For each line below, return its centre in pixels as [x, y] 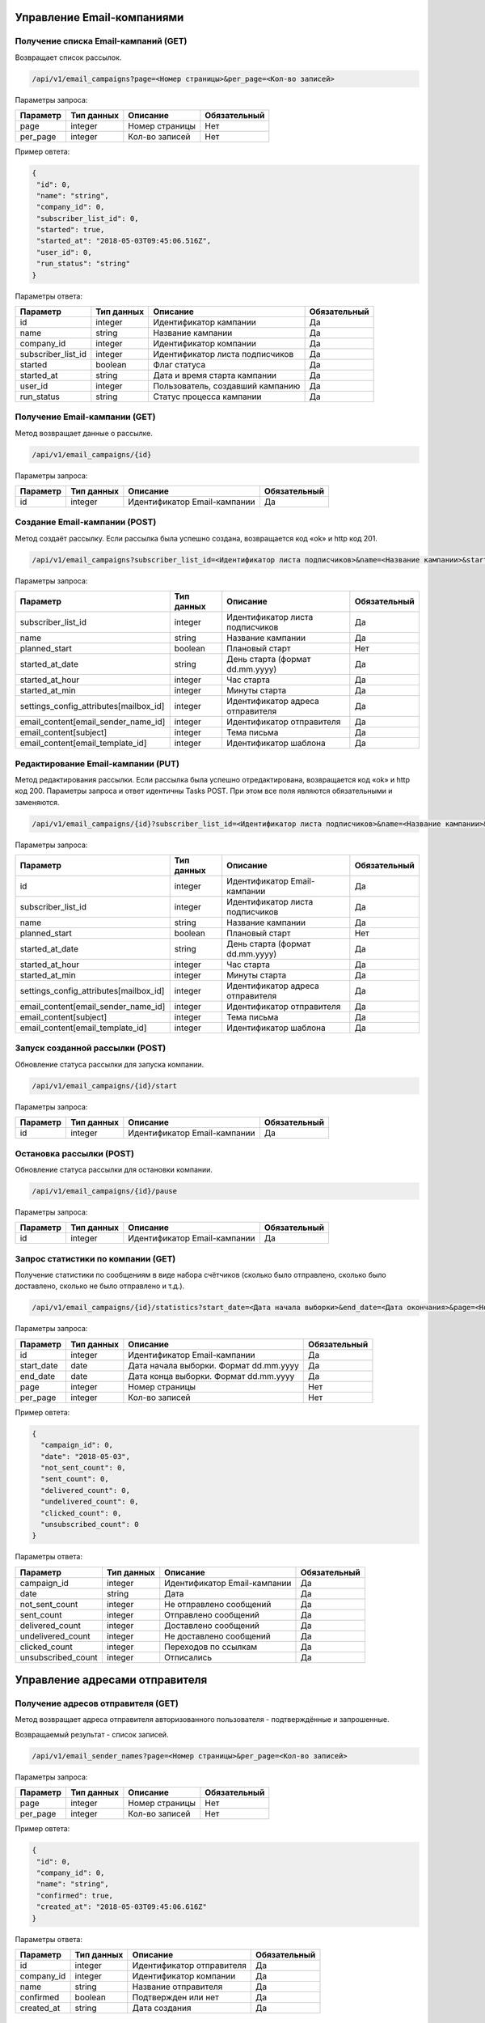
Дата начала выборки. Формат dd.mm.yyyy [213, 1365]
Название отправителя [177, 1987]
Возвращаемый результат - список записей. [92, 1734]
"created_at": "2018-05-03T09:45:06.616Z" [122, 1907]
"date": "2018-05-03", [86, 1456]
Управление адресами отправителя [111, 1680]
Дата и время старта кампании [215, 375]
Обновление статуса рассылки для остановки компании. [114, 1169]
